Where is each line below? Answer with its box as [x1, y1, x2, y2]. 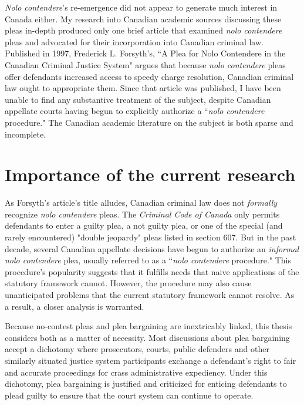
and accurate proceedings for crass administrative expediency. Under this [5, 366, 268, 378]
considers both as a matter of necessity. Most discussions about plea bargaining [5, 331, 290, 343]
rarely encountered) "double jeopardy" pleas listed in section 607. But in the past [5, 231, 296, 243]
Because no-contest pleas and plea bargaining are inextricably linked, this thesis [5, 320, 292, 332]
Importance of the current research [5, 162, 296, 186]
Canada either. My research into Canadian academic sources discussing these [5, 12, 282, 25]
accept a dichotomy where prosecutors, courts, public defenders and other [5, 343, 269, 355]
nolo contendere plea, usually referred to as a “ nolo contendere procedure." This [5, 254, 291, 266]
